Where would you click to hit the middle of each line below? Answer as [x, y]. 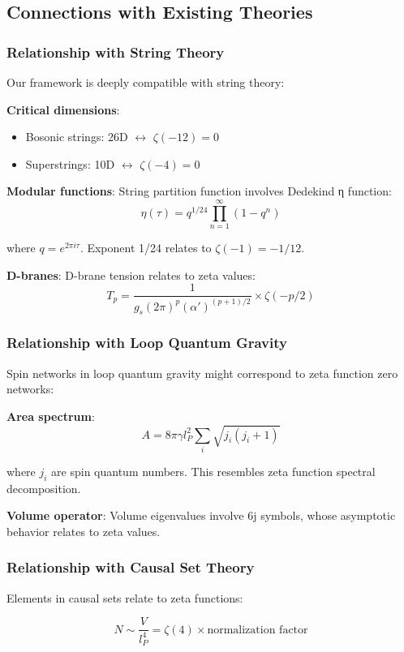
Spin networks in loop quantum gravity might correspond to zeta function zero [202, 373]
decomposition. [44, 488]
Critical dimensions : [63, 109]
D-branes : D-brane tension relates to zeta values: [131, 275]
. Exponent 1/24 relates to [146, 248]
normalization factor [258, 630]
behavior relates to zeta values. [84, 531]
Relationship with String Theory [116, 51]
